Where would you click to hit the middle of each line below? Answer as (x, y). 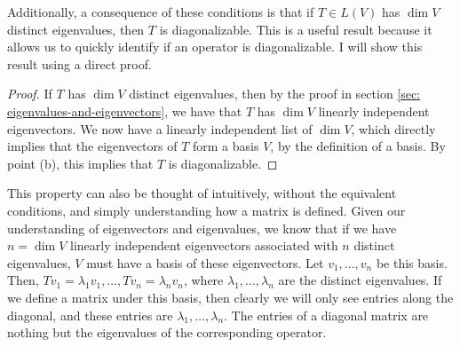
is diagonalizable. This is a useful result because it (296, 29)
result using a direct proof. (79, 63)
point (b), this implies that (80, 163)
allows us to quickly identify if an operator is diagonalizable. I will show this (215, 47)
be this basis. (412, 262)
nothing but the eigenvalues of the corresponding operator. (167, 332)
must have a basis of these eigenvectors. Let (205, 262)
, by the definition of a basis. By (358, 146)
